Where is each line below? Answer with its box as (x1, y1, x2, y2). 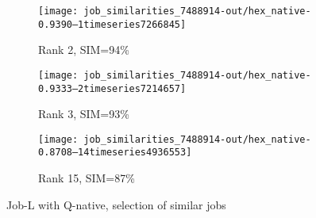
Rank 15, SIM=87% (38, 170, 135, 186)
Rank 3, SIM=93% (38, 105, 129, 122)
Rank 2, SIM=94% (38, 41, 129, 58)
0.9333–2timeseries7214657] (38, 82, 187, 94)
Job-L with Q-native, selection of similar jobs (6, 196, 226, 212)
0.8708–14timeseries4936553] (38, 147, 192, 159)
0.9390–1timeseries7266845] (38, 18, 187, 30)
